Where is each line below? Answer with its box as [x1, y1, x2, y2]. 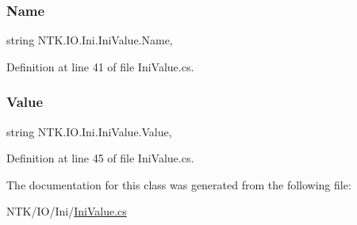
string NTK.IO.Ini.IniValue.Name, [6, 32, 173, 48]
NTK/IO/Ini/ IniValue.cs [6, 203, 127, 219]
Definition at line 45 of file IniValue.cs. [6, 150, 194, 166]
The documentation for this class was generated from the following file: [6, 176, 351, 193]
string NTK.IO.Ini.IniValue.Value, [6, 123, 172, 139]
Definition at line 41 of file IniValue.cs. [6, 58, 194, 74]
